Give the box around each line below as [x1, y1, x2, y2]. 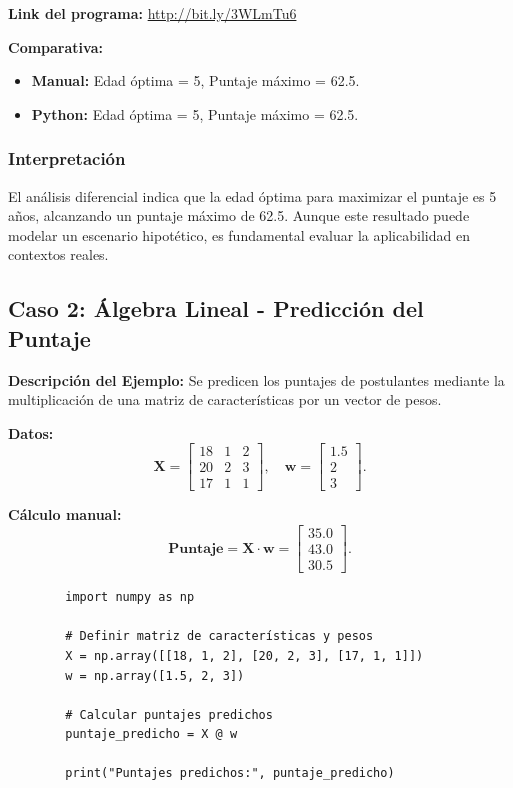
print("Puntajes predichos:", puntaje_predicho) [65, 766, 395, 781]
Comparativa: [8, 36, 103, 57]
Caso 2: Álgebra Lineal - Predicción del [8, 293, 424, 324]
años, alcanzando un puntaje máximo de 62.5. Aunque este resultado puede [8, 205, 470, 226]
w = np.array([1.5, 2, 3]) [65, 668, 245, 683]
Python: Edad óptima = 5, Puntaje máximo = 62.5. [31, 103, 359, 124]
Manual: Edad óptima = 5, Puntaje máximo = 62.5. [31, 70, 360, 91]
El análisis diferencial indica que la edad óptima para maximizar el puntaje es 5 [8, 185, 497, 206]
